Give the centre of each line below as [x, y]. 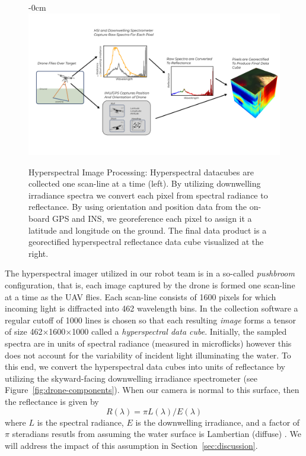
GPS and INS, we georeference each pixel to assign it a [152, 218]
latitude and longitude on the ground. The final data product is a [148, 230]
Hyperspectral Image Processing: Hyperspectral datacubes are [141, 172]
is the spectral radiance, [80, 422]
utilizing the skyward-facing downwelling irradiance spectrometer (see [131, 378]
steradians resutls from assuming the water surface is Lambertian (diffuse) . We [157, 434]
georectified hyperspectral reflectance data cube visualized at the [146, 242]
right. [39, 253]
